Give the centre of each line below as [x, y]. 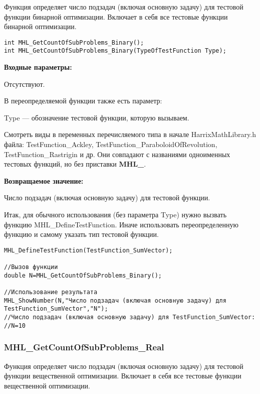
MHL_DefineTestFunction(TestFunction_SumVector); [88, 250]
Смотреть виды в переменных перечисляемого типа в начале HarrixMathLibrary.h [130, 134]
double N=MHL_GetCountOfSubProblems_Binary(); [83, 275]
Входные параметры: [38, 67]
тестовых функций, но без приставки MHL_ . [75, 164]
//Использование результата [51, 292]
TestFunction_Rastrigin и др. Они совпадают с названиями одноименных [117, 154]
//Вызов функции [31, 267]
